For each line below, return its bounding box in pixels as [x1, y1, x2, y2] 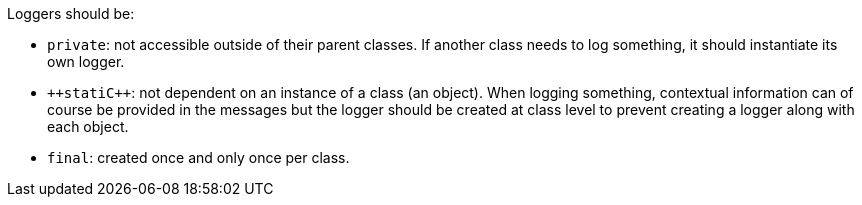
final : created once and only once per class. [47, 149, 350, 166]
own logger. [47, 53, 125, 70]
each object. [47, 118, 129, 135]
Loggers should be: [7, 5, 135, 22]
